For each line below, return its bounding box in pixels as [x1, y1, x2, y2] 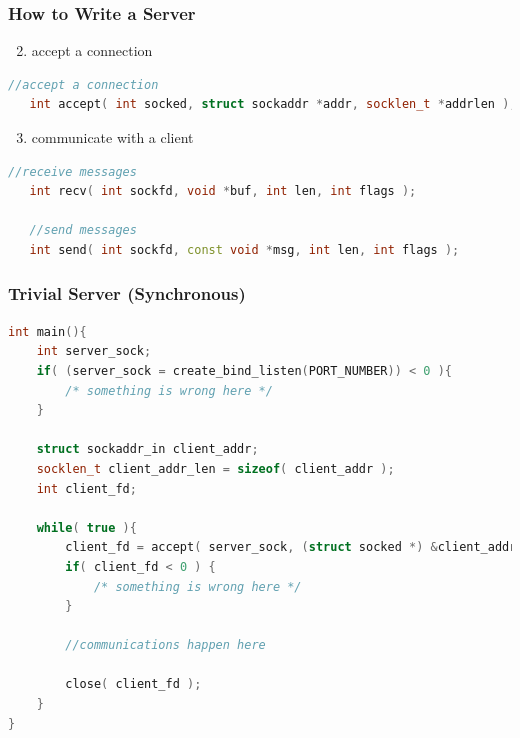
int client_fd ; [36, 481, 137, 496]
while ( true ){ [36, 520, 137, 535]
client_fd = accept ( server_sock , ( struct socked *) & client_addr [65, 540, 517, 555]
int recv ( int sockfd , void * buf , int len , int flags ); [29, 184, 417, 199]
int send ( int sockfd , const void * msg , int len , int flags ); [29, 242, 460, 257]
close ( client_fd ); [65, 677, 202, 692]
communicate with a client [31, 127, 194, 147]
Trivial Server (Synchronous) [8, 281, 246, 306]
